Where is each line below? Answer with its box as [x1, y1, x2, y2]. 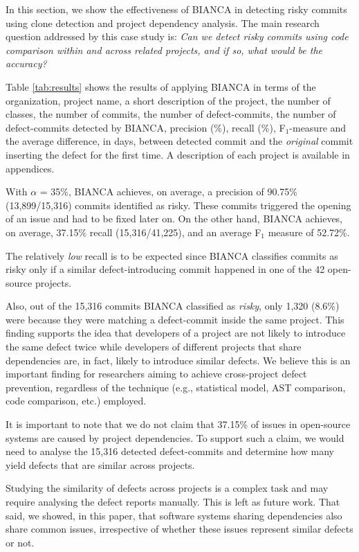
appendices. [6, 161, 55, 175]
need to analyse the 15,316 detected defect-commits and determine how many [6, 444, 334, 458]
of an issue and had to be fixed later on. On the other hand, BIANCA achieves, [6, 211, 343, 226]
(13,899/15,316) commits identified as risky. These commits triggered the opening [6, 197, 351, 212]
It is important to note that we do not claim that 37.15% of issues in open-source [6, 417, 351, 431]
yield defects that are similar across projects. [6, 457, 195, 472]
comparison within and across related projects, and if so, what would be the [6, 42, 323, 57]
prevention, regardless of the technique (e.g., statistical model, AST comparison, [6, 380, 346, 394]
